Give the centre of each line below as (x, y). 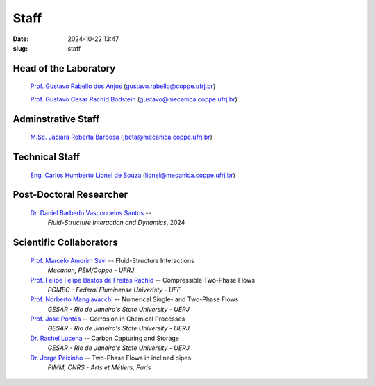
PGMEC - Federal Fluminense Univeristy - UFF (114, 289)
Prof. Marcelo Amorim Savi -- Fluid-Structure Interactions (112, 260)
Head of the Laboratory (64, 68)
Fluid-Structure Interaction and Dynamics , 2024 (116, 223)
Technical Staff (47, 157)
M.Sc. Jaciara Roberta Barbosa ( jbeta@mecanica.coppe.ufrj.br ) (122, 137)
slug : (20, 48)
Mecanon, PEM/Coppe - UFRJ (91, 270)
